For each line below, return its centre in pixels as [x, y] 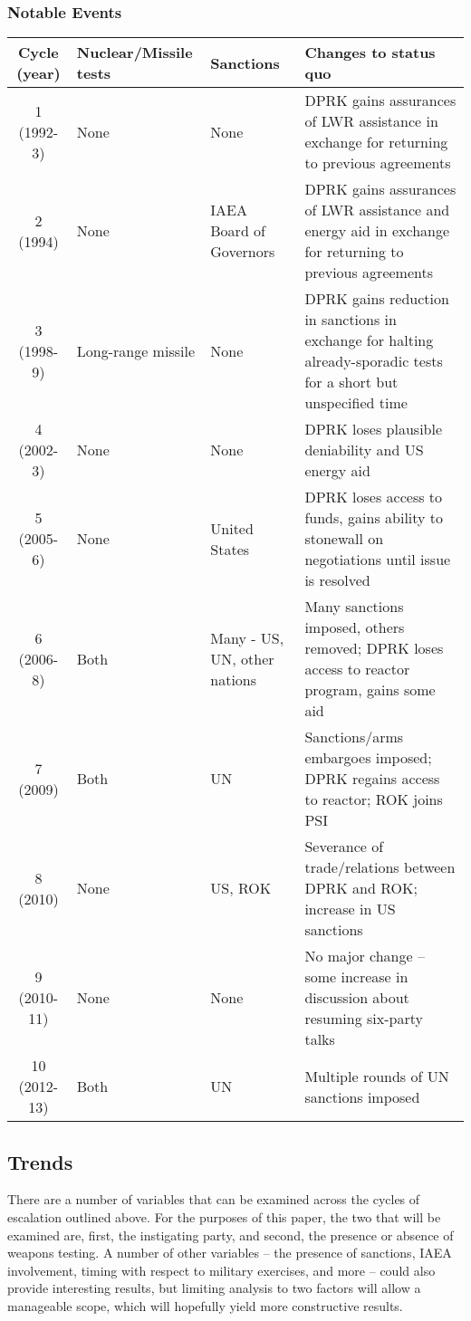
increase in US [350, 909]
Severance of [344, 847]
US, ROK [241, 888]
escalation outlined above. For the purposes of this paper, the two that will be [224, 1217]
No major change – [365, 956]
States [230, 549]
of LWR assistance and [377, 210]
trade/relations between [380, 867]
